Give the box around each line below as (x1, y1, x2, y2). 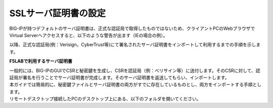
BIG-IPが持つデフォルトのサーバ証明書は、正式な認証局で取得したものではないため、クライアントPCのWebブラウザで (9, 25, 255, 31)
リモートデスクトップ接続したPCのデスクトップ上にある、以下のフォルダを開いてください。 (9, 96, 202, 102)
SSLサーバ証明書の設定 (9, 8, 106, 19)
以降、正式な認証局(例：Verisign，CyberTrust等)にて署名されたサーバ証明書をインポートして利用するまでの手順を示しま (9, 42, 261, 48)
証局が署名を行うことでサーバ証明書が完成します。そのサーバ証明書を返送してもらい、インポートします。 (9, 74, 230, 81)
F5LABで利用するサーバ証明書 (9, 58, 73, 64)
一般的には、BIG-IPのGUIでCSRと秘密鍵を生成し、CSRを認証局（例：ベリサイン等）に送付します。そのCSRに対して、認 (9, 67, 260, 74)
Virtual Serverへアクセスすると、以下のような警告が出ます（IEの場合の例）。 (9, 32, 168, 38)
